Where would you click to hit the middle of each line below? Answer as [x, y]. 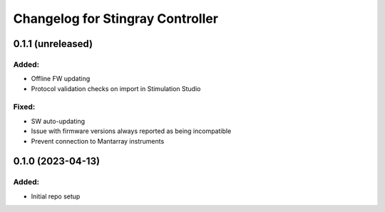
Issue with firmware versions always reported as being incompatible [131, 131]
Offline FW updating [61, 79]
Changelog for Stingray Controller [116, 18]
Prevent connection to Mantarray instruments [98, 141]
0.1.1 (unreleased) [53, 44]
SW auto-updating [58, 121]
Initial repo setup [56, 196]
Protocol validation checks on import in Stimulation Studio [116, 88]
